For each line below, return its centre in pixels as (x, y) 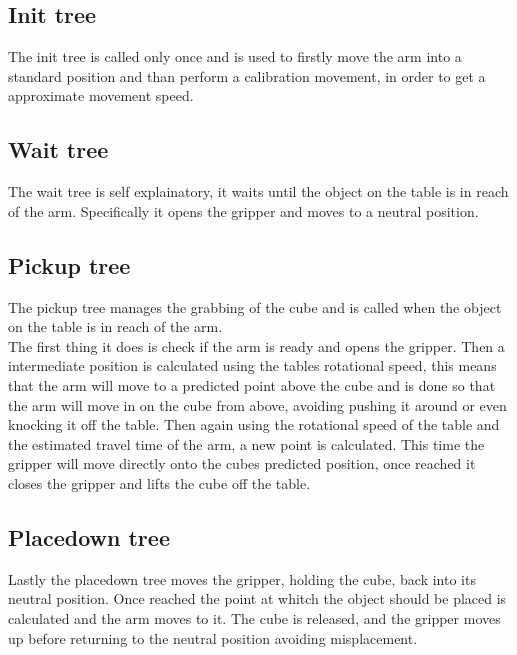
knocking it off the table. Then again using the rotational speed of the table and (254, 424)
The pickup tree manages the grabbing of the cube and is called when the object (255, 306)
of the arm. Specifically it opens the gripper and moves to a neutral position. (243, 210)
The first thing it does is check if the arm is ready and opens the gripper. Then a (256, 345)
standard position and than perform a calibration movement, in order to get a (247, 75)
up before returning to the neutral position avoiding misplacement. (213, 637)
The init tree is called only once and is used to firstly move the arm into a (235, 56)
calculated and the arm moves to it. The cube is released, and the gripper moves (254, 617)
